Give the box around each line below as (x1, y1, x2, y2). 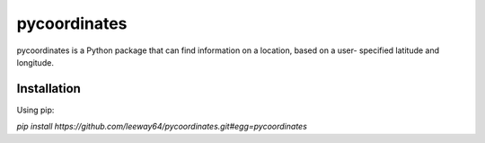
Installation (16, 81, 81, 96)
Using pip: (16, 104, 55, 115)
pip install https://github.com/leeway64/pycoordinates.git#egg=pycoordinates (16, 121, 307, 132)
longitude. (16, 57, 54, 67)
